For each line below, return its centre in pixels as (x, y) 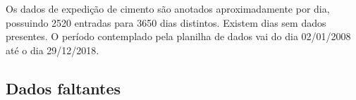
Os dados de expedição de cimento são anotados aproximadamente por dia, (168, 8)
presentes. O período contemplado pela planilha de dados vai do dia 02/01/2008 (178, 36)
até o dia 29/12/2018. (53, 50)
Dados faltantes (63, 88)
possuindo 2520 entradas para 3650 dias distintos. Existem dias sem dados (166, 22)
